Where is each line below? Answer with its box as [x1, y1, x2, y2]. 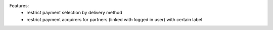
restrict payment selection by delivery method [26, 10, 122, 16]
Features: [9, 3, 29, 8]
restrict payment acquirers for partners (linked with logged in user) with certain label [26, 16, 202, 22]
